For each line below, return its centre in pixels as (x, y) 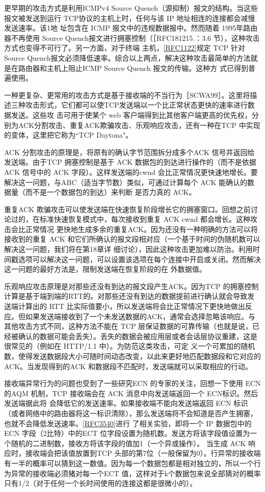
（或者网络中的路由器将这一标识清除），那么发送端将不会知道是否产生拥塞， (131, 413)
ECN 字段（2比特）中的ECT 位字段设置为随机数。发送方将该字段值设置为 (127, 433)
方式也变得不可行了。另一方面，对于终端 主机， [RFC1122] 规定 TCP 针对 (125, 48)
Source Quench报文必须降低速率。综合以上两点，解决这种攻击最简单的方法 (127, 57)
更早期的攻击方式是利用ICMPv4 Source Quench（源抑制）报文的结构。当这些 (131, 8)
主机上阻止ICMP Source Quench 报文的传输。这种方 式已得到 (147, 68)
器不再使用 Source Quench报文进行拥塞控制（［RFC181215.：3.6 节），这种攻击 (132, 37)
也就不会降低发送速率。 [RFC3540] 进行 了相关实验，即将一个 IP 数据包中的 (128, 423)
